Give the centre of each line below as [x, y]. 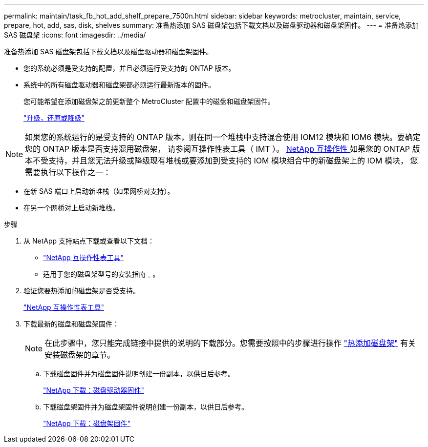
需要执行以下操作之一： [68, 172]
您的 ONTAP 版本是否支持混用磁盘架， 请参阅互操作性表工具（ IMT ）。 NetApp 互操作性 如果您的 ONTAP [217, 149]
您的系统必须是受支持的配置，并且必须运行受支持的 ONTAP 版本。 [129, 68]
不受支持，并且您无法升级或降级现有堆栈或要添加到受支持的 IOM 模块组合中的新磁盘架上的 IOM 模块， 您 [225, 161]
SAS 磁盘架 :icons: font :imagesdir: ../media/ [75, 35]
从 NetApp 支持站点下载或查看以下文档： [89, 241]
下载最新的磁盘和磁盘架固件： [71, 324]
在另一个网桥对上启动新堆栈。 [71, 208]
